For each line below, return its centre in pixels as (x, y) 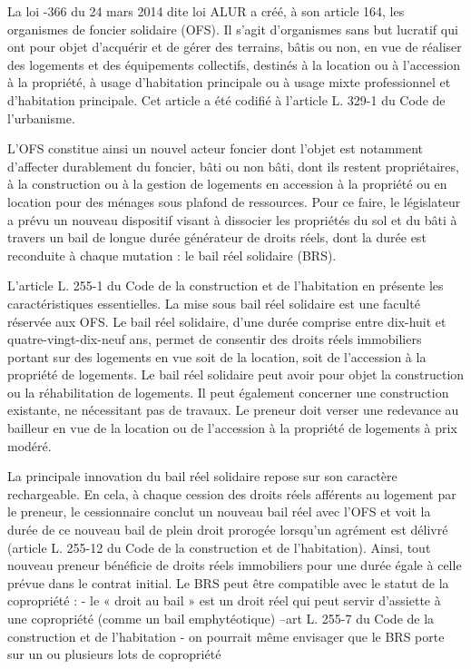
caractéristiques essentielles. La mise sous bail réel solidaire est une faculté (214, 303)
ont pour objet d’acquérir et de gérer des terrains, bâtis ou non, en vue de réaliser (235, 47)
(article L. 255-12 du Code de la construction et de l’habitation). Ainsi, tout (219, 547)
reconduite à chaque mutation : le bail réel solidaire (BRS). (172, 255)
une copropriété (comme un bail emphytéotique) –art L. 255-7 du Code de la (221, 618)
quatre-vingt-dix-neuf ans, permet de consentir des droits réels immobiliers (215, 339)
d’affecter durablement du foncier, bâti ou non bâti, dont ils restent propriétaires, (233, 166)
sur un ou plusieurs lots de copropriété (114, 654)
